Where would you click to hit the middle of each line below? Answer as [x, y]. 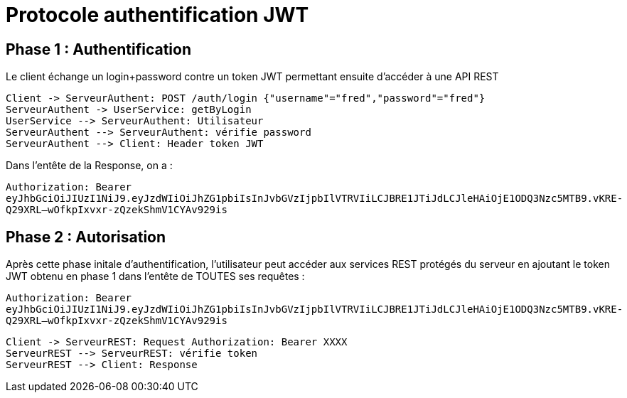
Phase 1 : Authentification [98, 49]
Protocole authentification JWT [157, 15]
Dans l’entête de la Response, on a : [89, 166]
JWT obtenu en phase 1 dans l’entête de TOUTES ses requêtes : [155, 276]
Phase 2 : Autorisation [86, 237]
